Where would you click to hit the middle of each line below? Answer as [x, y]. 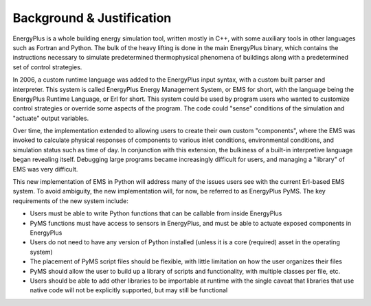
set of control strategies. [47, 67]
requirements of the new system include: [70, 201]
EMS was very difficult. [45, 169]
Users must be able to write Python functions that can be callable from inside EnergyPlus [156, 213]
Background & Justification [92, 18]
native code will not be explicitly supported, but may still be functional [129, 290]
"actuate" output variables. [51, 118]
